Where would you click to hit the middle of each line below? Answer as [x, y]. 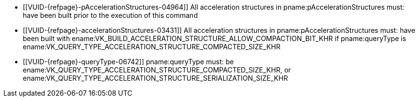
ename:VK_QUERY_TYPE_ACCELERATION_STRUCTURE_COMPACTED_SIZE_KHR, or [157, 70]
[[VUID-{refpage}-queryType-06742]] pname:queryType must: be [128, 62]
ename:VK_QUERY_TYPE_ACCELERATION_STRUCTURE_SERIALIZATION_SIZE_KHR [155, 78]
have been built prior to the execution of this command [110, 15]
